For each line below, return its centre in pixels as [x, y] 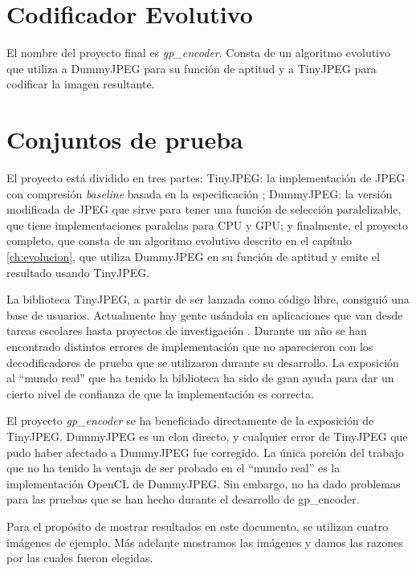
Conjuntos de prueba [125, 139]
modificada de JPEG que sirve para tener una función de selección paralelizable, [204, 209]
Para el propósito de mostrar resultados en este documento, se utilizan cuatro [198, 526]
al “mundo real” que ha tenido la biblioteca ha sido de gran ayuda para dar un [200, 378]
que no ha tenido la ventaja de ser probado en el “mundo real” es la [173, 468]
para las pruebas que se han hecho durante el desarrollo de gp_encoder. [183, 499]
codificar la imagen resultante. [81, 84]
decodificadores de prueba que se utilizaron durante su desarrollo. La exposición [203, 362]
